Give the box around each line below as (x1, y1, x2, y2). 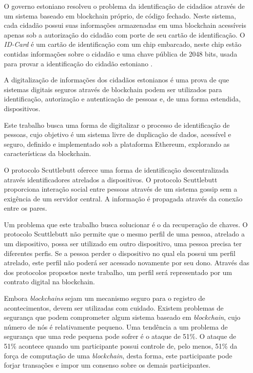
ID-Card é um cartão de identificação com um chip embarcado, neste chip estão (4, 39, 242, 49)
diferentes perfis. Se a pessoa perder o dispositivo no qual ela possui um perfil (4, 248, 235, 258)
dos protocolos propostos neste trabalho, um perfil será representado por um (4, 267, 232, 277)
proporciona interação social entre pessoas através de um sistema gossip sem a (4, 184, 237, 194)
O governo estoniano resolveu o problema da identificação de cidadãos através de (4, 1, 245, 11)
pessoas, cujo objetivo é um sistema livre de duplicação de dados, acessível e (4, 129, 232, 139)
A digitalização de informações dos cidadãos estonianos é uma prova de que (4, 75, 229, 85)
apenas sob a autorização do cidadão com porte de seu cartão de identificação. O (4, 29, 245, 39)
